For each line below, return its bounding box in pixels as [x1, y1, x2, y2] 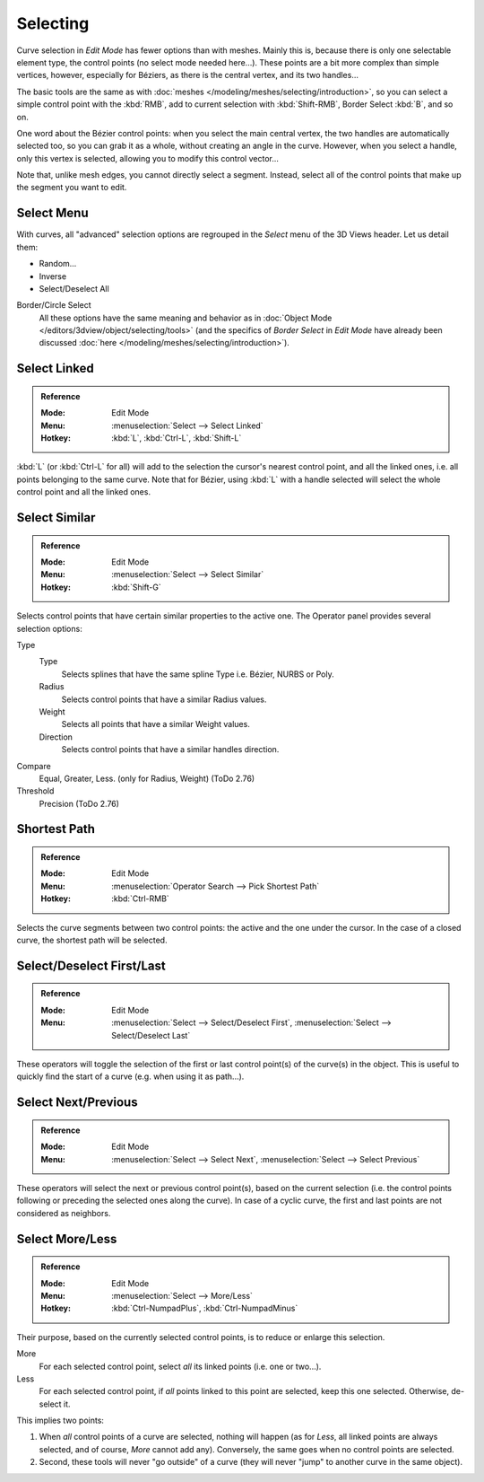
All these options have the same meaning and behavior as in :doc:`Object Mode [39, 312, 333, 323]
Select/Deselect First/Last [16, 958, 166, 973]
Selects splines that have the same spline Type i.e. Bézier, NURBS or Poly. [61, 669, 335, 680]
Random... [39, 259, 77, 269]
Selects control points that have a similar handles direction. [61, 744, 280, 755]
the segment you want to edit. [16, 182, 127, 193]
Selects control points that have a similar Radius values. [61, 694, 267, 705]
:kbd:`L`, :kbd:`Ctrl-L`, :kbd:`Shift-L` [111, 433, 242, 443]
